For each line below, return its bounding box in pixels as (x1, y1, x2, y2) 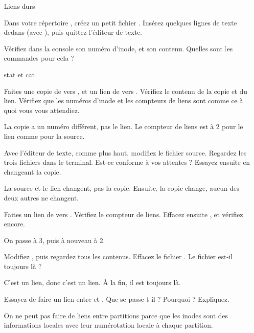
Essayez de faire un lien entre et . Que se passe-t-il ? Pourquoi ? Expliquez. (4, 294, 230, 304)
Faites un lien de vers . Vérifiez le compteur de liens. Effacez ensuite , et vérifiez (4, 209, 243, 219)
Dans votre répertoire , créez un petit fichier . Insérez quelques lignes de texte (4, 17, 237, 27)
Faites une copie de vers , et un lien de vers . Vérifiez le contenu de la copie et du (4, 86, 248, 96)
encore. (4, 219, 25, 229)
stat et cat (4, 69, 35, 79)
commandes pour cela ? (4, 53, 74, 63)
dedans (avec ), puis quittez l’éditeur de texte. (4, 27, 142, 37)
